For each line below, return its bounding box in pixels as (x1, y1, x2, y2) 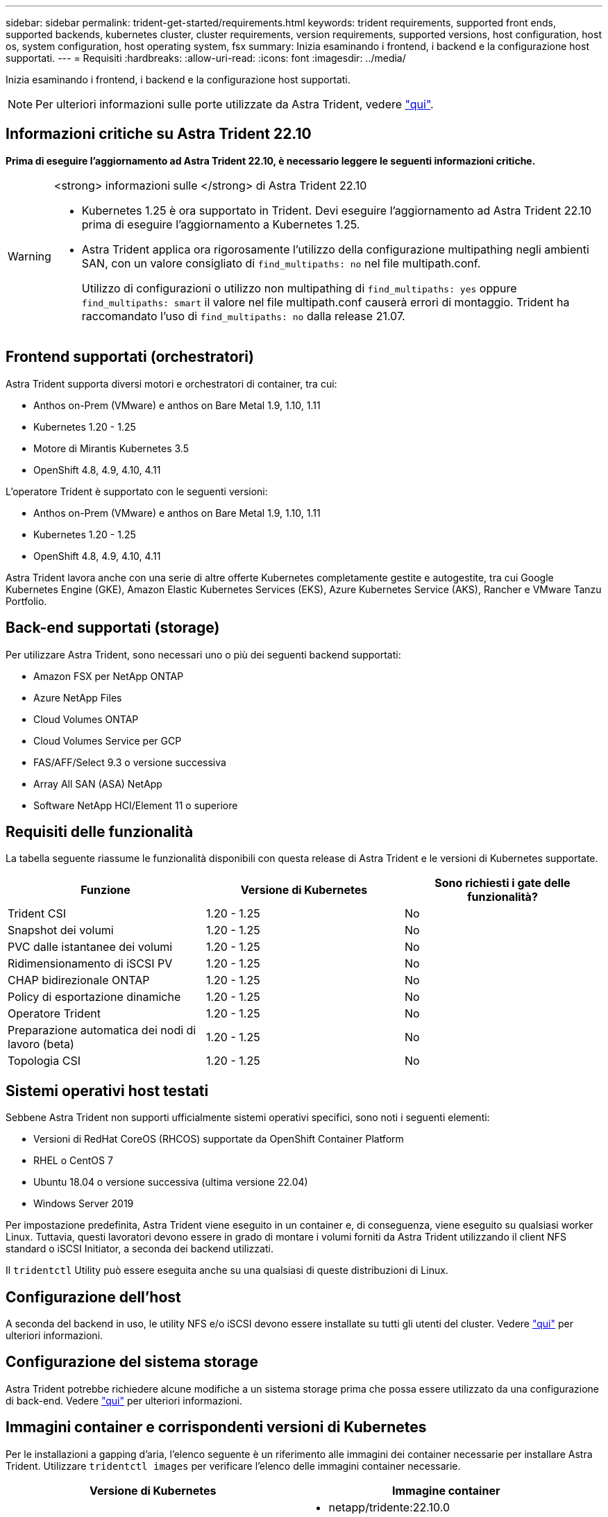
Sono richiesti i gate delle (434, 876, 571, 890)
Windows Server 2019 (33, 1197, 134, 1210)
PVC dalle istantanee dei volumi (8, 940, 173, 954)
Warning (8, 249, 51, 263)
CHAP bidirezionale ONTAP (8, 973, 150, 988)
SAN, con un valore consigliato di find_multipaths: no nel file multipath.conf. (81, 256, 481, 270)
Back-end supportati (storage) (6, 619, 220, 637)
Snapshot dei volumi (8, 923, 114, 938)
